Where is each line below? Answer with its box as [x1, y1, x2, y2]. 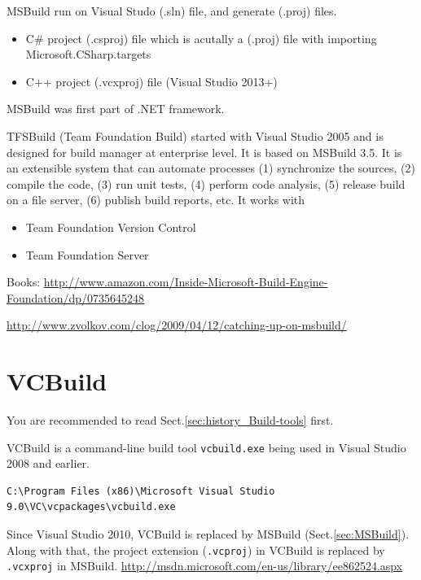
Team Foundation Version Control [25, 218, 196, 235]
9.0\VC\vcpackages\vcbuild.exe [7, 501, 176, 513]
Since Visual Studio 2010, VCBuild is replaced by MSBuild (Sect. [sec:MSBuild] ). [7, 525, 410, 543]
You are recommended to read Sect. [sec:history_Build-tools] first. [7, 412, 334, 429]
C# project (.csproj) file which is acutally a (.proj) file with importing [25, 29, 377, 46]
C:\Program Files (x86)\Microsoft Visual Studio [7, 485, 275, 497]
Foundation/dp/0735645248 [7, 289, 145, 306]
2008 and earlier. [7, 455, 90, 472]
